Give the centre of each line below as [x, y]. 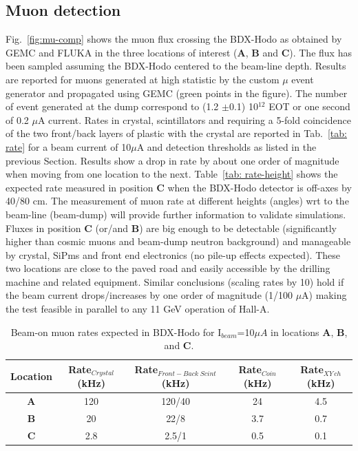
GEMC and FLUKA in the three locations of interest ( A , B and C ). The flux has [179, 52]
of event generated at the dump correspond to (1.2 [112, 106]
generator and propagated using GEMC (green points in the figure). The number [177, 93]
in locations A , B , [309, 332]
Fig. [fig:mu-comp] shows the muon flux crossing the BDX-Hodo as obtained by [174, 39]
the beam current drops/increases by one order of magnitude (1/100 [149, 295]
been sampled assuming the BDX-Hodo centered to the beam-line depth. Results [176, 66]
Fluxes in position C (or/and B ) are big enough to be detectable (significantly [171, 228]
